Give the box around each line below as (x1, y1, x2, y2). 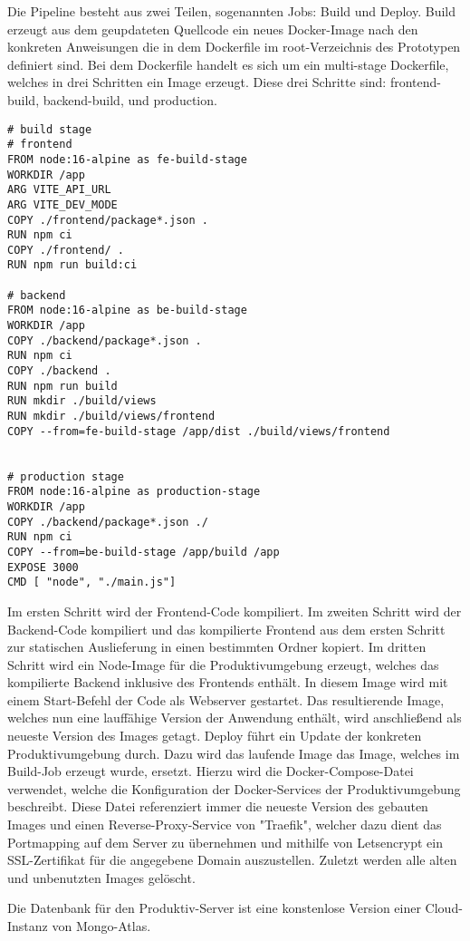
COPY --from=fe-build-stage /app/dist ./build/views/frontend (7, 424, 390, 438)
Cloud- (425, 898, 463, 917)
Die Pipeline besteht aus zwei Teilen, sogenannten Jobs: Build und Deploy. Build (7, 2, 456, 20)
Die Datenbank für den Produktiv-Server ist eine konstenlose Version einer (7, 898, 421, 917)
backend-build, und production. (43, 90, 217, 109)
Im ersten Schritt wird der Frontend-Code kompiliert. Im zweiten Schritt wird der (7, 601, 462, 620)
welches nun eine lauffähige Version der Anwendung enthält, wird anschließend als (7, 708, 462, 727)
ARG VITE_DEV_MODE (7, 198, 118, 211)
